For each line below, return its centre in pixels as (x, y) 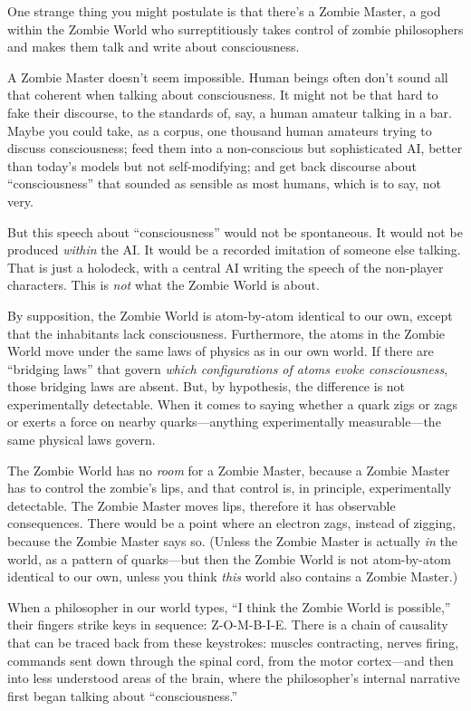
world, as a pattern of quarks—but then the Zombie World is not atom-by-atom (230, 558)
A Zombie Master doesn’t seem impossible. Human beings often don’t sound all (228, 77)
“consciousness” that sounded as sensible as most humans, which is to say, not (224, 183)
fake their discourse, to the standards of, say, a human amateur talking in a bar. (230, 112)
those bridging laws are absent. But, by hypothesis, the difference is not (207, 386)
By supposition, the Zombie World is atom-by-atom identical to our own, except (230, 315)
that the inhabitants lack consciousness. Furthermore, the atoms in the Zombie (226, 333)
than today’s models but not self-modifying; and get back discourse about (212, 165)
